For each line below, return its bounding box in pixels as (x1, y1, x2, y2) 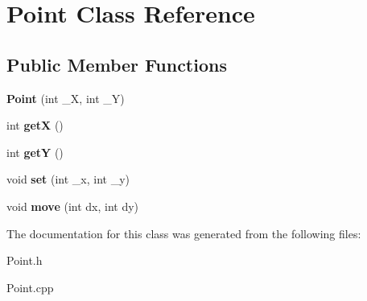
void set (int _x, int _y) (6, 171, 130, 188)
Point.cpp (6, 278, 54, 295)
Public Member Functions (6, 52, 227, 76)
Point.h (6, 252, 43, 269)
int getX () (6, 117, 64, 134)
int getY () (6, 143, 64, 160)
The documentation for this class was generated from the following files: (6, 225, 361, 241)
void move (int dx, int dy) (6, 197, 139, 214)
